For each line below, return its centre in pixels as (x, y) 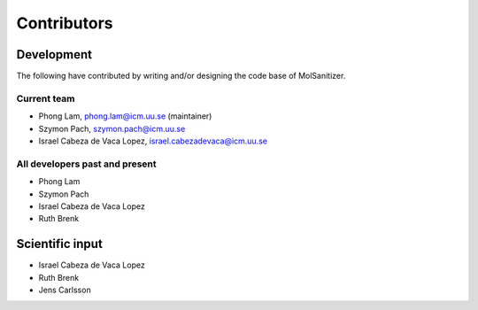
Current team (46, 98)
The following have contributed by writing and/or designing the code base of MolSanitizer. (181, 76)
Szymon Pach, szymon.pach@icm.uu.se (112, 128)
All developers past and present (86, 164)
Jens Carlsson (65, 290)
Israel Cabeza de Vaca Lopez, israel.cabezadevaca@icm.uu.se (153, 141)
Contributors (65, 23)
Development (54, 54)
